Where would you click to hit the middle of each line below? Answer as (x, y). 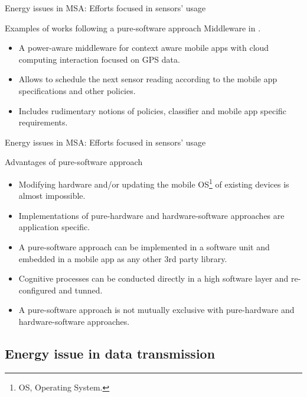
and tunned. (81, 290)
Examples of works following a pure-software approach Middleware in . (133, 28)
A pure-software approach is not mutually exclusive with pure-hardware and (156, 310)
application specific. (54, 227)
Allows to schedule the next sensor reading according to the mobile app (148, 79)
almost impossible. (52, 196)
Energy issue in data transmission (110, 353)
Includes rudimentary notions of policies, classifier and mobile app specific (153, 110)
